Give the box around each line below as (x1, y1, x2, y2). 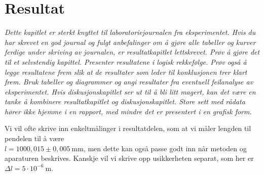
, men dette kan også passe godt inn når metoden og (83, 143, 247, 153)
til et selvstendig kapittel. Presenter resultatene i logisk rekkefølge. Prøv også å (5, 56, 247, 67)
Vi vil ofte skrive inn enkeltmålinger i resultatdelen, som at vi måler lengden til (5, 123, 251, 134)
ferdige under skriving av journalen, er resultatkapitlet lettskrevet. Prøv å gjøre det (5, 47, 260, 57)
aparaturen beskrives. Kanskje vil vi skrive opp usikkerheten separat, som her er (5, 153, 254, 163)
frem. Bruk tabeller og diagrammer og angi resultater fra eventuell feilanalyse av (5, 76, 253, 87)
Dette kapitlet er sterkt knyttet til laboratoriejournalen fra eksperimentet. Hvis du (5, 27, 256, 37)
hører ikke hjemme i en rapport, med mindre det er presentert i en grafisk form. (5, 106, 252, 116)
